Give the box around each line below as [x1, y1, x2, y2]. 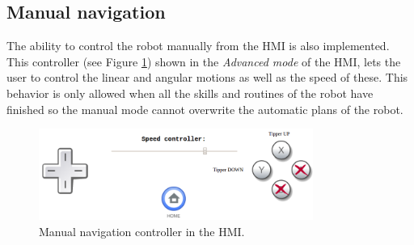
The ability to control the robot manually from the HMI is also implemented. [6, 37, 390, 54]
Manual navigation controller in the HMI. [39, 222, 245, 239]
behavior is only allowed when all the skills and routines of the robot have [6, 84, 374, 101]
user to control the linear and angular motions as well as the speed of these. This [6, 69, 408, 86]
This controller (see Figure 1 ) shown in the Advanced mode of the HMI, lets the [6, 53, 401, 70]
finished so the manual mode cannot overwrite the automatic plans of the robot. [6, 100, 403, 117]
